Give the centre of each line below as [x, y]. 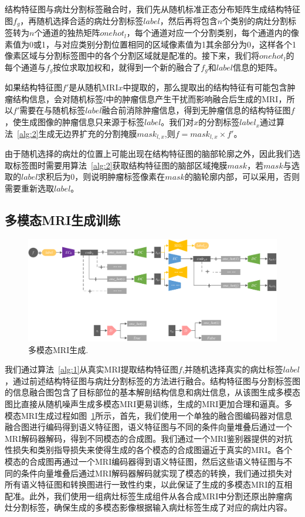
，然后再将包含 [189, 20]
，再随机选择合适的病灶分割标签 [82, 20]
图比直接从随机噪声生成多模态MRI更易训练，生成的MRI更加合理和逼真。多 [149, 403]
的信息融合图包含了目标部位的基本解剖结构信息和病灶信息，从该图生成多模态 [152, 392]
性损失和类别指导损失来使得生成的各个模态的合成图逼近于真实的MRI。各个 [149, 450]
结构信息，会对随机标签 [58, 98]
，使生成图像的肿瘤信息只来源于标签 [74, 122]
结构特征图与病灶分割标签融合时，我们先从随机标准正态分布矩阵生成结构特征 [152, 9]
